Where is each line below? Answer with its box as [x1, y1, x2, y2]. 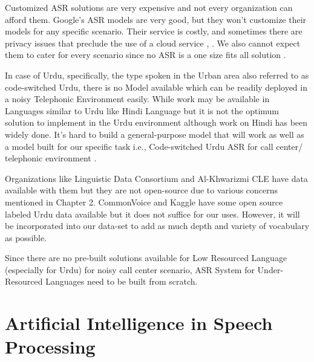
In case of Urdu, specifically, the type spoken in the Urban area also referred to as [5, 68, 309, 81]
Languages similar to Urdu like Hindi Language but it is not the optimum [5, 104, 279, 117]
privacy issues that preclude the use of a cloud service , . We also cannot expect [5, 36, 301, 49]
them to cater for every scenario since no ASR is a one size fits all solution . [5, 48, 286, 61]
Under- [257, 263, 284, 276]
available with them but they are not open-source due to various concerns [5, 184, 278, 196]
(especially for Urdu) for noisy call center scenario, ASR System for [5, 263, 255, 276]
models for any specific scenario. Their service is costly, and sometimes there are [5, 25, 303, 37]
